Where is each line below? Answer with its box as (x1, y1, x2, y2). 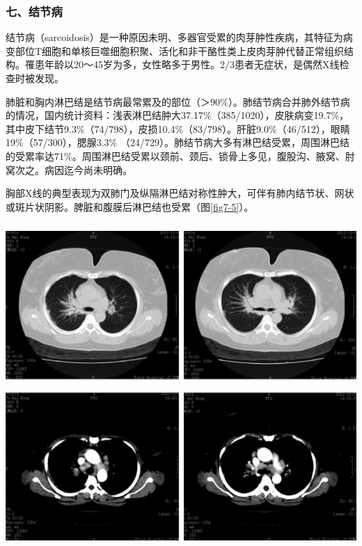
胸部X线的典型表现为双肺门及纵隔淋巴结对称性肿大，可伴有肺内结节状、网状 (6, 186, 354, 200)
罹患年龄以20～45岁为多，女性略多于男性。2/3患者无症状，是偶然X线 (24, 57, 340, 72)
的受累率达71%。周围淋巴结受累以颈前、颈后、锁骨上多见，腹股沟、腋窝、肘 (6, 148, 355, 163)
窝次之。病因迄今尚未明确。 (6, 162, 132, 177)
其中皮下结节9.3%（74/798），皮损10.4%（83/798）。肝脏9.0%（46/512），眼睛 (6, 121, 350, 136)
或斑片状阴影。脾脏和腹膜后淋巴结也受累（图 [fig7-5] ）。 (6, 199, 254, 214)
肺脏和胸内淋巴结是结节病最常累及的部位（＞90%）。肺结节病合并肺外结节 (6, 94, 340, 109)
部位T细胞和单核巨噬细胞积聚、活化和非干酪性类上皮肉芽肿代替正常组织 (15, 43, 345, 58)
